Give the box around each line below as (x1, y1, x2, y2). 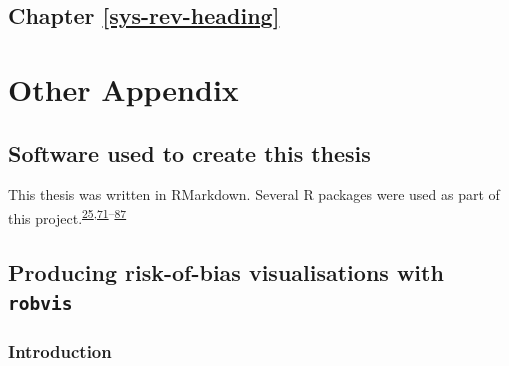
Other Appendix (8, 68, 239, 109)
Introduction (8, 338, 112, 363)
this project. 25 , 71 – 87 (8, 204, 127, 228)
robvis (8, 292, 73, 314)
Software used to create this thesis (8, 137, 371, 168)
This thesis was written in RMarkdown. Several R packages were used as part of (8, 184, 500, 205)
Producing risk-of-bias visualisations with (8, 256, 444, 287)
